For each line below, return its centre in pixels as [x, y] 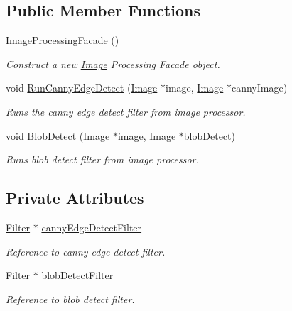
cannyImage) [259, 88]
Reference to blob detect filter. [70, 299]
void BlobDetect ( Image [58, 135]
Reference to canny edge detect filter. [86, 251]
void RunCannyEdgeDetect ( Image [82, 88]
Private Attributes [75, 198]
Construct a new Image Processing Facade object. [113, 64]
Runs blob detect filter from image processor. [102, 159]
